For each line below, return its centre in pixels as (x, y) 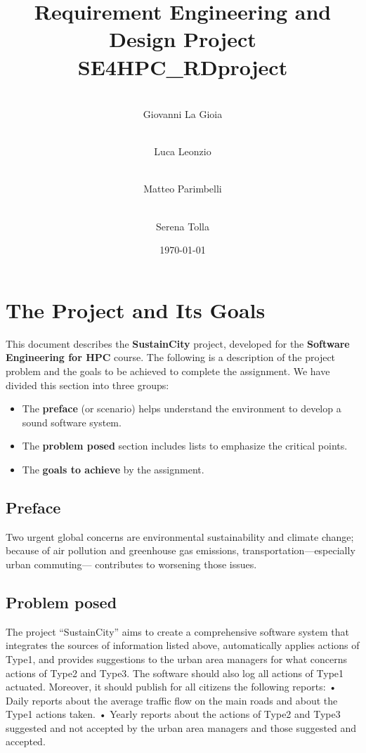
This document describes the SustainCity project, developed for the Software (178, 343)
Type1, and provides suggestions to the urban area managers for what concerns (177, 659)
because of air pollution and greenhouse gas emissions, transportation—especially (181, 550)
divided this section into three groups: (87, 385)
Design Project (183, 39)
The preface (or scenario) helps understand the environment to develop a (182, 408)
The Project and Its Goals (136, 309)
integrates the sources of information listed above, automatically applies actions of (183, 645)
